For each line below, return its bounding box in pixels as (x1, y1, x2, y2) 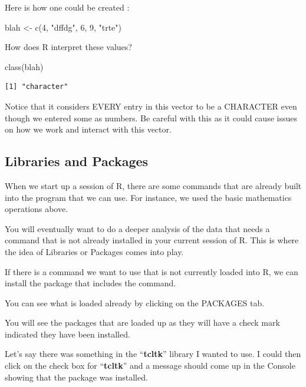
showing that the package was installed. (5, 371, 148, 383)
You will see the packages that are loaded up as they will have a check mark (5, 316, 280, 329)
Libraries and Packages (5, 152, 149, 170)
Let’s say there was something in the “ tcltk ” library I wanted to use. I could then (5, 348, 301, 360)
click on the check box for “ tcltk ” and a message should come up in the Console (5, 359, 295, 372)
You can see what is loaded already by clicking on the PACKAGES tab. (5, 296, 265, 309)
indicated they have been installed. (5, 328, 130, 340)
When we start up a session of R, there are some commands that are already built (5, 179, 302, 191)
